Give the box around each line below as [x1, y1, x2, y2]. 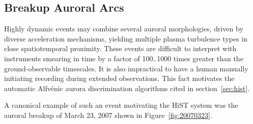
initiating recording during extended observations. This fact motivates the [4, 73, 235, 84]
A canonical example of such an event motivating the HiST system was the [4, 100, 238, 110]
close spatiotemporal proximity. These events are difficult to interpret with [4, 43, 237, 54]
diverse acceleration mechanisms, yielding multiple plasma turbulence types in [4, 33, 248, 44]
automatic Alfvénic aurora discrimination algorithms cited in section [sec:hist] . [4, 82, 250, 93]
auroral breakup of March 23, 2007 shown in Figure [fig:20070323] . [4, 109, 212, 120]
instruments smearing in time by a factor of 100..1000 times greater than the [4, 53, 243, 63]
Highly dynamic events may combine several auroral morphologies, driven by [4, 23, 243, 34]
